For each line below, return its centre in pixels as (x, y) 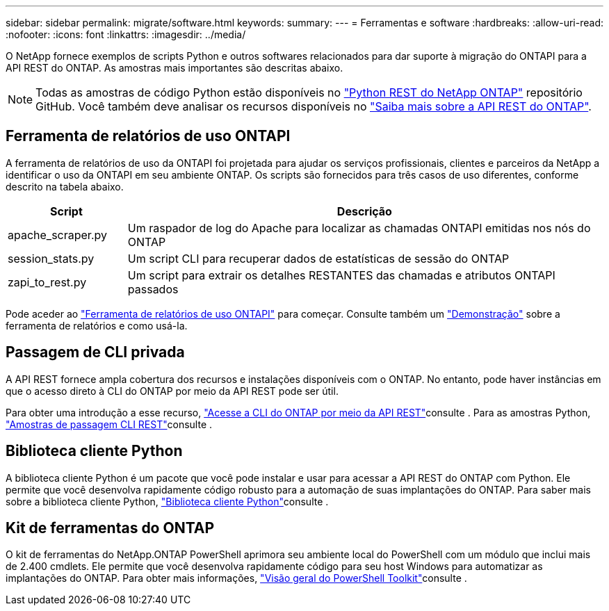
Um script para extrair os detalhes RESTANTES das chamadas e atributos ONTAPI (341, 275)
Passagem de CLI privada (95, 352)
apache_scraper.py (57, 235)
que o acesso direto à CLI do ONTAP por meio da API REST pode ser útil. (172, 391)
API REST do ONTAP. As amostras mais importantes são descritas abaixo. (174, 68)
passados (153, 289)
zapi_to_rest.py (47, 282)
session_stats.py (51, 258)
